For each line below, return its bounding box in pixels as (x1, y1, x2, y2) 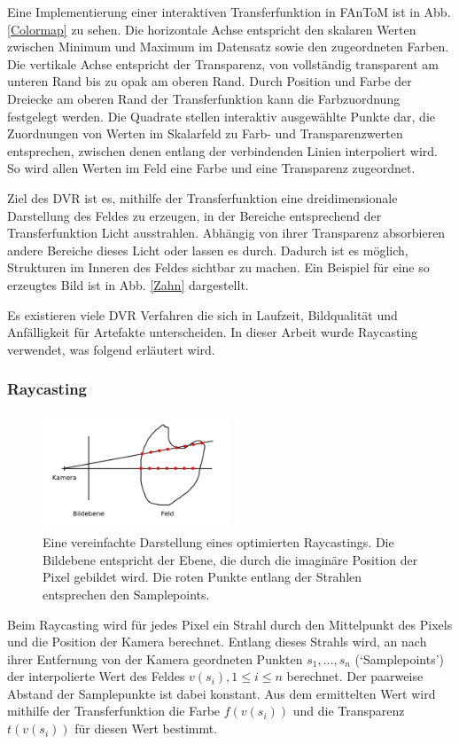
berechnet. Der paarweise (286, 667, 424, 685)
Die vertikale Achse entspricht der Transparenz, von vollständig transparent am (7, 54, 439, 73)
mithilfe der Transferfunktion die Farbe (7, 701, 221, 720)
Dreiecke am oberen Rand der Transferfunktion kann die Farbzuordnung (7, 89, 401, 107)
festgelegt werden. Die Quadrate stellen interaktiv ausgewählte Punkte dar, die (7, 106, 435, 125)
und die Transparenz (292, 701, 405, 720)
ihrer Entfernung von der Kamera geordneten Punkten (7, 649, 303, 668)
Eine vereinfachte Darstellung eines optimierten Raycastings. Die (43, 533, 394, 552)
